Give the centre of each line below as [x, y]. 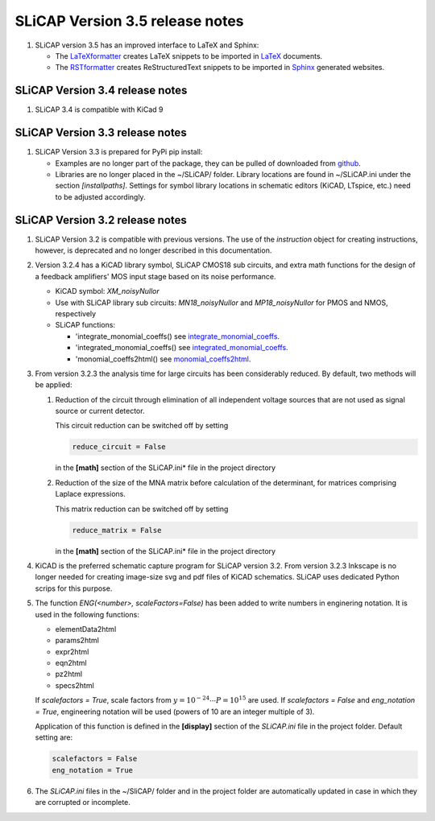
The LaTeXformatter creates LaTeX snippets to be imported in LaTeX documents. [189, 56]
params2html [77, 641]
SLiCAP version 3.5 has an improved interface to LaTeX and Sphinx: [147, 45]
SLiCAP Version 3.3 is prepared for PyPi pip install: [119, 152]
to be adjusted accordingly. [100, 196]
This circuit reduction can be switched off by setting [142, 426]
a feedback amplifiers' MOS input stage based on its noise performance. [155, 276]
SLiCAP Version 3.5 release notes [130, 21]
